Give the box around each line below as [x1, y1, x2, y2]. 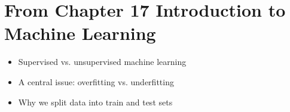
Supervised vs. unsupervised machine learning [18, 55, 187, 68]
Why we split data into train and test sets [18, 95, 173, 108]
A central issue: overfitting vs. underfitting [18, 75, 174, 88]
